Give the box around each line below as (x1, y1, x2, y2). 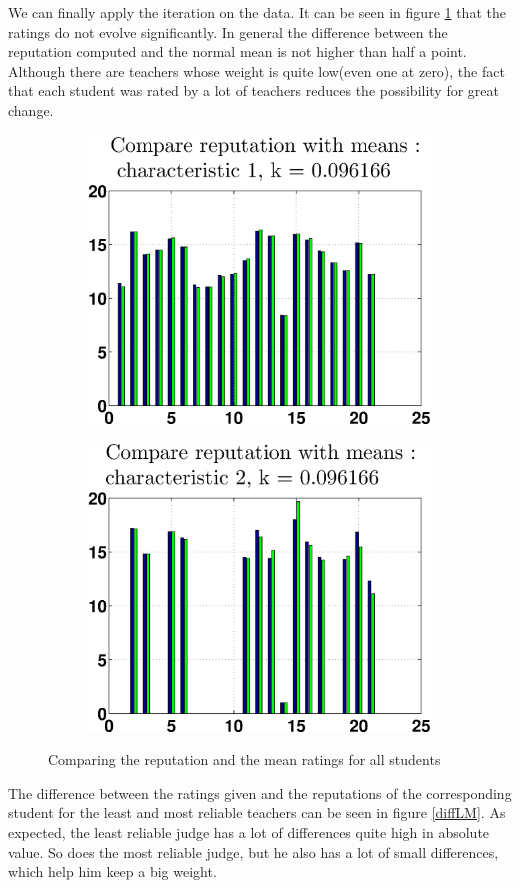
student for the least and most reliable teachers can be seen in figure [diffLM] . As (8, 802, 506, 823)
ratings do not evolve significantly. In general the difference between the (8, 21, 448, 42)
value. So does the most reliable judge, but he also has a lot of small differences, (8, 841, 499, 862)
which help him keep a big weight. (8, 861, 217, 882)
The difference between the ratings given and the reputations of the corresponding (8, 782, 512, 803)
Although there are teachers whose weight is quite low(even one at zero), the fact (8, 60, 505, 81)
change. (8, 99, 54, 120)
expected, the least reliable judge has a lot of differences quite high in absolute (8, 822, 490, 842)
